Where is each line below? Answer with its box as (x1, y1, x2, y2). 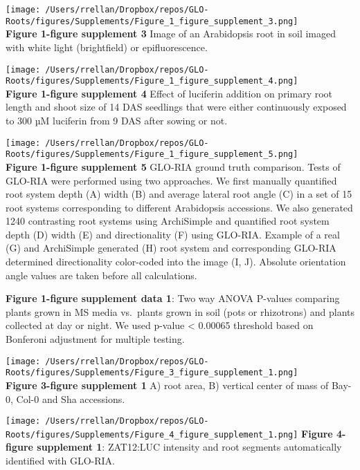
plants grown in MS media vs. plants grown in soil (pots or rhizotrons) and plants (6, 304, 354, 319)
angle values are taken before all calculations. (6, 267, 197, 282)
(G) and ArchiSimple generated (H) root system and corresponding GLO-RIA (6, 241, 336, 255)
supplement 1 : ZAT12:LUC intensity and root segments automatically (37, 440, 342, 454)
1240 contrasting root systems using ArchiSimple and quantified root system (6, 214, 330, 228)
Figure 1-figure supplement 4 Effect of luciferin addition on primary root (6, 86, 333, 100)
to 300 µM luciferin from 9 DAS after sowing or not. (6, 113, 228, 127)
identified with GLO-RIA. (6, 453, 116, 468)
